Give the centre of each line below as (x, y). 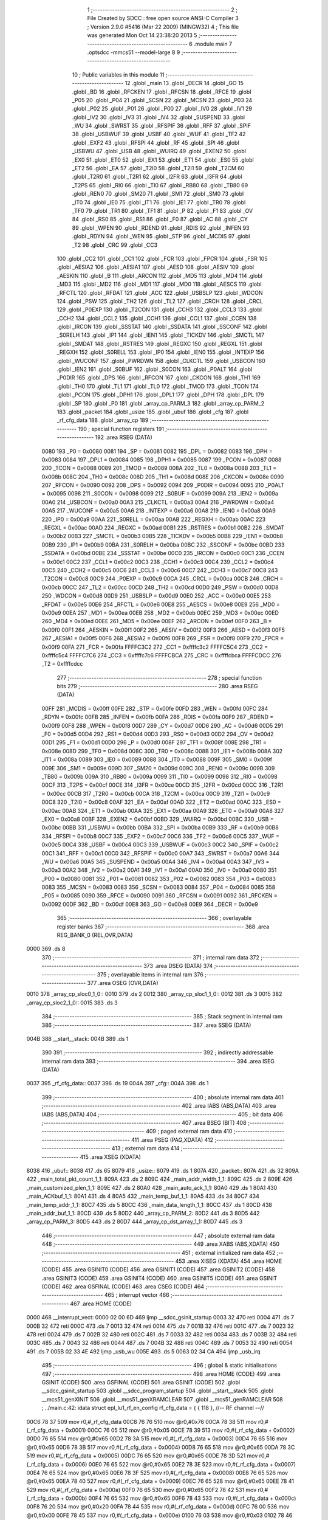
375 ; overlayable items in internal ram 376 (150, 974)
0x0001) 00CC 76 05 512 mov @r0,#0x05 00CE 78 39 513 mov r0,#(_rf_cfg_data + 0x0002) (180, 1430)
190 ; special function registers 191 (121, 429)
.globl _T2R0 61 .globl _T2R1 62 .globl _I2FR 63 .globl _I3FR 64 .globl (157, 177)
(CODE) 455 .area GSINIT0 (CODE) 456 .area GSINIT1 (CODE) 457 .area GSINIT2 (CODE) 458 (159, 1270)
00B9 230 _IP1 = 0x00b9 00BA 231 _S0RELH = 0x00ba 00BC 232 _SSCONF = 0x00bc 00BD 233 (163, 545)
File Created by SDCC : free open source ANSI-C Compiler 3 (163, 18)
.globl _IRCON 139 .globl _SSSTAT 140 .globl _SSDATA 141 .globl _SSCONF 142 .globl (162, 327)
